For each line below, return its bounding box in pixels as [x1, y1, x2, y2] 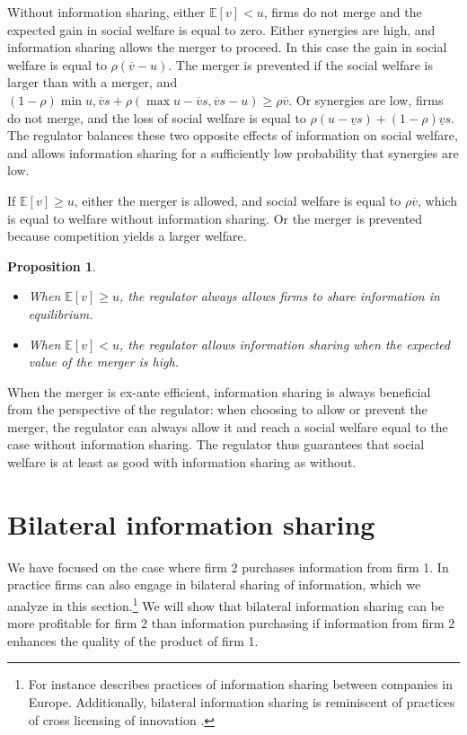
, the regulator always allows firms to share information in [119, 287, 440, 306]
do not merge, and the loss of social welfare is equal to [7, 108, 306, 127]
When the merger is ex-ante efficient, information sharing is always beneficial [7, 382, 431, 401]
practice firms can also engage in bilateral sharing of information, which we [7, 575, 421, 594]
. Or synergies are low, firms [288, 90, 444, 109]
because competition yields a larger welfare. [7, 226, 247, 245]
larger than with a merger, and [7, 73, 178, 92]
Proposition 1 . [7, 256, 96, 275]
